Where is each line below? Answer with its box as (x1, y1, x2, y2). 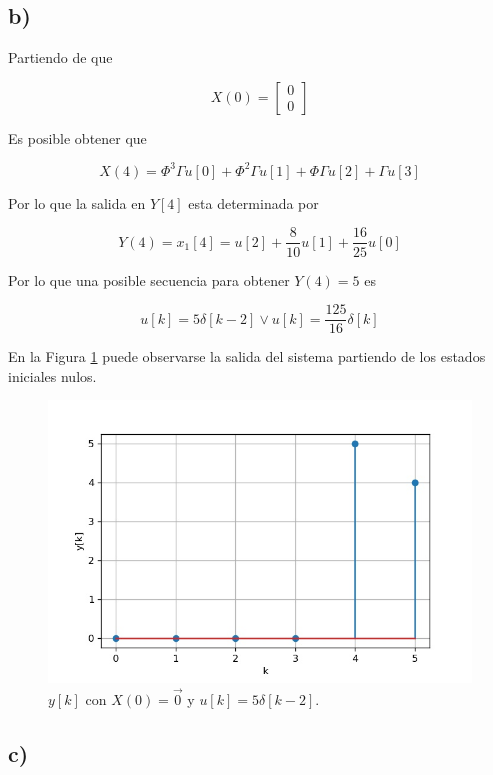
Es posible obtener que (8, 127, 147, 148)
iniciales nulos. (8, 365, 97, 386)
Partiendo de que (8, 47, 113, 68)
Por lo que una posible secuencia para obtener (8, 269, 290, 290)
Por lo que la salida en (8, 192, 146, 213)
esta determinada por (188, 192, 319, 213)
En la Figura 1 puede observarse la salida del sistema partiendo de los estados (8, 346, 486, 367)
